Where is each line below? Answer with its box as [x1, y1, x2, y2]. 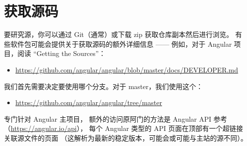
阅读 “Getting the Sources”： [17, 48, 106, 58]
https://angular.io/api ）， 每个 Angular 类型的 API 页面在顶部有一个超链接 [11, 123, 243, 133]
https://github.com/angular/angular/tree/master [15, 97, 162, 108]
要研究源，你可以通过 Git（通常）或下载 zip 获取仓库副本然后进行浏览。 [4, 29, 233, 39]
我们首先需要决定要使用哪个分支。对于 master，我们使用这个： [4, 81, 203, 91]
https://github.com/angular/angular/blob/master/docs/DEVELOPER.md [15, 64, 238, 74]
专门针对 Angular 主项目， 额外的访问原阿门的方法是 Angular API [4, 113, 212, 124]
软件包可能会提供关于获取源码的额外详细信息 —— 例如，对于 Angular [10, 38, 232, 49]
